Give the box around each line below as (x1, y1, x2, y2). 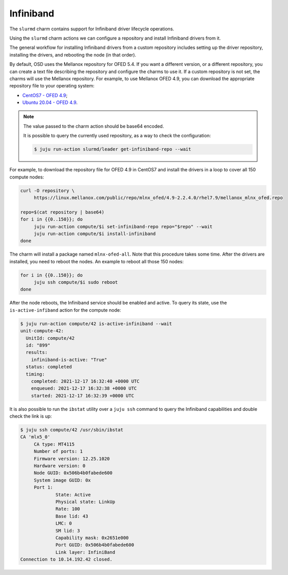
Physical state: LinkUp (55, 499, 116, 505)
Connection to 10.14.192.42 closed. (20, 556, 113, 563)
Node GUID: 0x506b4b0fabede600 (33, 470, 113, 476)
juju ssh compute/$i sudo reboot (33, 279, 118, 285)
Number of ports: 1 (33, 448, 83, 455)
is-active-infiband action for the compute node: (9, 307, 121, 313)
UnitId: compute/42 (26, 335, 75, 341)
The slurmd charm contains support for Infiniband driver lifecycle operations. (9, 26, 175, 32)
